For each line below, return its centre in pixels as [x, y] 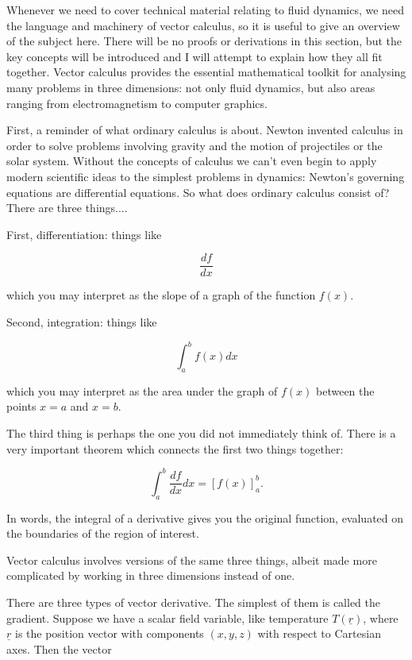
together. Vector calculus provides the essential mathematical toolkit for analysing [206, 72]
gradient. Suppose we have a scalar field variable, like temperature [167, 618]
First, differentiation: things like [84, 234]
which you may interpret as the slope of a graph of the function [161, 295]
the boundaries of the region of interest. [103, 533]
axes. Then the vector [59, 648]
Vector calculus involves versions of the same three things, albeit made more [192, 560]
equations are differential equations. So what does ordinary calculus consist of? [198, 192]
